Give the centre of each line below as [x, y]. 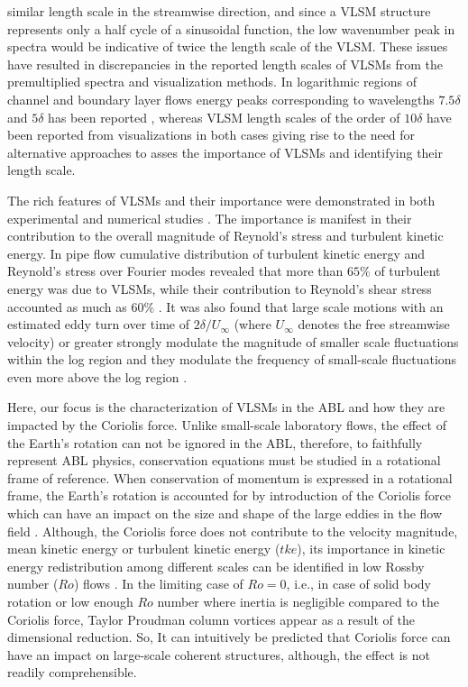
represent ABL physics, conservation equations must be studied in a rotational [224, 460]
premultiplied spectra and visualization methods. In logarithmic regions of [212, 82]
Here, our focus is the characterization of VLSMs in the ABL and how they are [226, 407]
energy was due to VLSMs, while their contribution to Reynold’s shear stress [220, 288]
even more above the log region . [97, 376]
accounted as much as [67, 306]
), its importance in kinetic [371, 549]
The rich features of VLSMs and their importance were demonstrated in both [221, 200]
